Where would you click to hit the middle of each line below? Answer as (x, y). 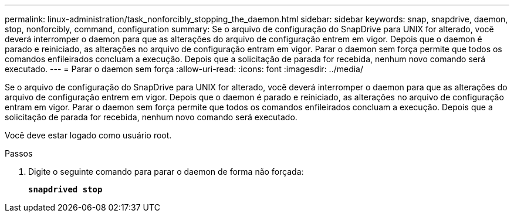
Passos (19, 153)
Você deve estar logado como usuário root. (88, 135)
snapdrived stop (65, 189)
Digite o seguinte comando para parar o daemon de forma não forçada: (166, 172)
